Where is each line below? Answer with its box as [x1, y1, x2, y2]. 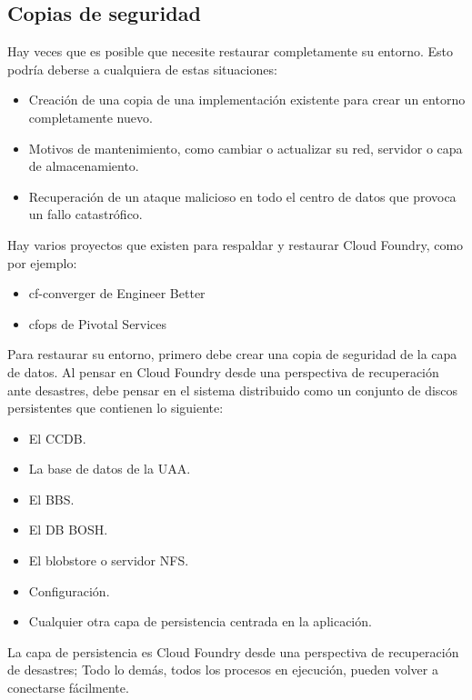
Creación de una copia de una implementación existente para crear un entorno [28, 90, 466, 109]
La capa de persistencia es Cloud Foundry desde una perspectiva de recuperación [7, 642, 459, 661]
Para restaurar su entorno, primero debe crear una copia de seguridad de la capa [7, 345, 457, 364]
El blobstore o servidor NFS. [28, 551, 189, 570]
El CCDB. [28, 428, 86, 447]
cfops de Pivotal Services [28, 314, 167, 333]
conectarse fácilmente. [7, 678, 129, 697]
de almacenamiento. [28, 156, 139, 175]
